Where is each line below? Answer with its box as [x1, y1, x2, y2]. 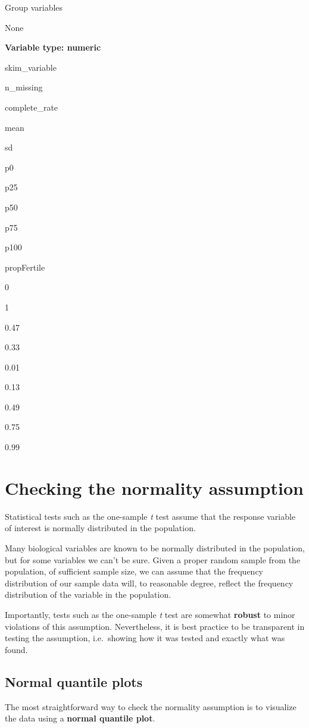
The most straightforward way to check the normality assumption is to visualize [5, 700, 296, 713]
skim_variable [5, 61, 57, 73]
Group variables [5, 1, 63, 13]
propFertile [5, 261, 45, 273]
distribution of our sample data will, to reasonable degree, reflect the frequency [5, 576, 294, 589]
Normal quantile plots [5, 672, 143, 691]
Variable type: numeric [5, 41, 101, 54]
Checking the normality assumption [5, 475, 304, 500]
